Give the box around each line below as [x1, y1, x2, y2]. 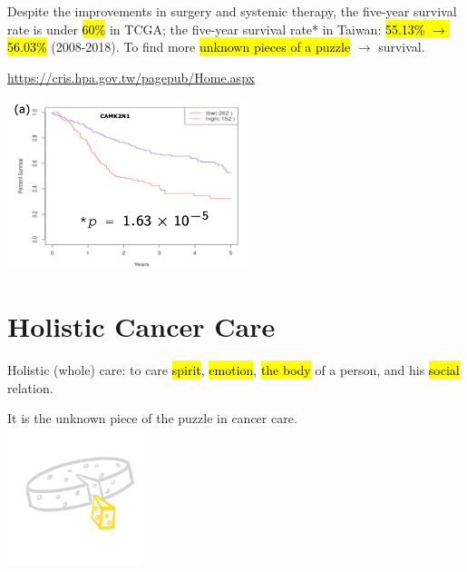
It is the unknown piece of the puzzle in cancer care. [7, 409, 297, 428]
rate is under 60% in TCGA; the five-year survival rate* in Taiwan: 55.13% [7, 19, 425, 38]
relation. [7, 378, 54, 397]
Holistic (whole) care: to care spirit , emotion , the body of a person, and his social [7, 360, 460, 380]
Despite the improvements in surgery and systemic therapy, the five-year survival [7, 2, 457, 20]
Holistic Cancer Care [7, 308, 276, 345]
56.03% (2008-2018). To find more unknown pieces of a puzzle [7, 37, 351, 56]
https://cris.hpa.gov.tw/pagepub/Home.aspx [7, 67, 255, 86]
